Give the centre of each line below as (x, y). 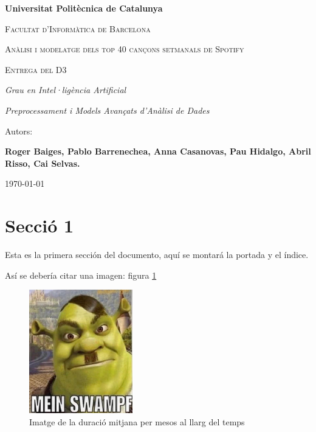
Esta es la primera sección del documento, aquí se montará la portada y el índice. (157, 255)
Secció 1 (39, 225)
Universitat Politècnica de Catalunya (84, 8)
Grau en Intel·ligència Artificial (66, 90)
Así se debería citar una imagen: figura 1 (81, 275)
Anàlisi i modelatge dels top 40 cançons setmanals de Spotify (125, 49)
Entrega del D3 (36, 69)
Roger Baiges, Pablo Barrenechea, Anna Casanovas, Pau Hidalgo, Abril (158, 151)
